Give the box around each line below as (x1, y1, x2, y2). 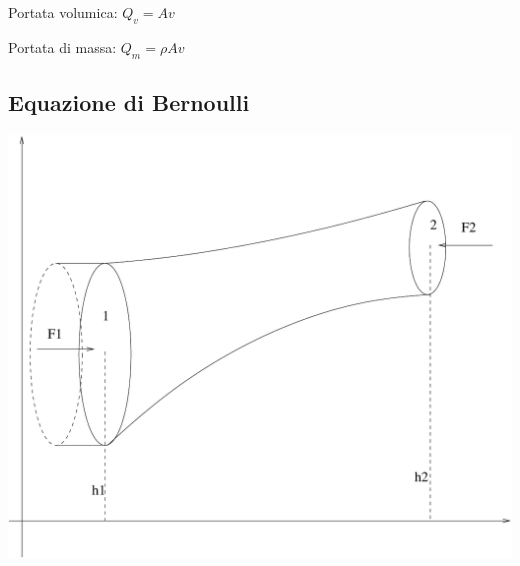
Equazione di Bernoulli (8, 86, 250, 117)
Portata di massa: (8, 36, 117, 57)
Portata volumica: (8, 2, 118, 22)
